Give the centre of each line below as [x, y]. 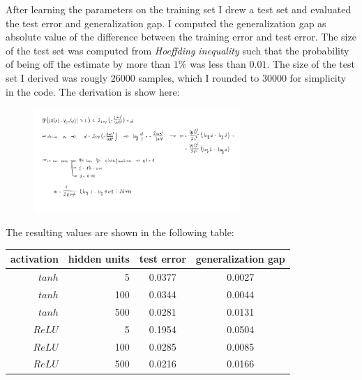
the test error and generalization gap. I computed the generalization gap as [166, 23]
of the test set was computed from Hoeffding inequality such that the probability [178, 50]
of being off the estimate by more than [88, 64]
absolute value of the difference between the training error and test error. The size [181, 37]
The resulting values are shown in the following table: [120, 232]
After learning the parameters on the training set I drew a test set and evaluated [179, 9]
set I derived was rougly [57, 77]
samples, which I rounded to [199, 77]
